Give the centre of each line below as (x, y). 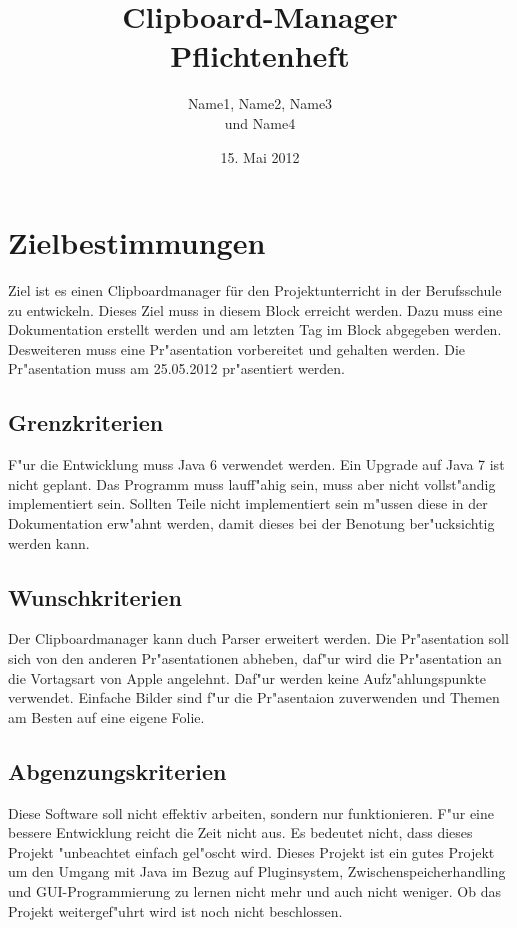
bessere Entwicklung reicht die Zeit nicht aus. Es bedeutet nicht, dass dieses (240, 832)
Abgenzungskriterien (117, 770)
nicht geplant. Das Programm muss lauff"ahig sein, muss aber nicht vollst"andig (252, 483)
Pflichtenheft (260, 55)
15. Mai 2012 (260, 156)
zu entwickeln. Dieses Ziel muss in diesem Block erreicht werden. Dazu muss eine (255, 309)
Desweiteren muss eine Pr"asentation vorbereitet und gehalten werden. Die (237, 348)
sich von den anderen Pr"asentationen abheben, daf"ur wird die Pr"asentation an (255, 657)
